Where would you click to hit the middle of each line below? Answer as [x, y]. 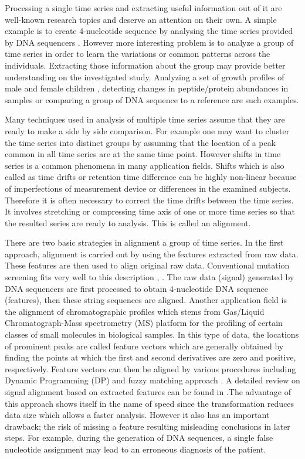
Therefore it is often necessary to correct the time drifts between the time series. [149, 200]
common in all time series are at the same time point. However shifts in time [143, 154]
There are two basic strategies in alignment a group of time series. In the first [144, 242]
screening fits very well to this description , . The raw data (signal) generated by [150, 277]
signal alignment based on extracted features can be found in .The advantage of [148, 392]
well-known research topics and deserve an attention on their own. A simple [141, 19]
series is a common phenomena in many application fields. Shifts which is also [145, 165]
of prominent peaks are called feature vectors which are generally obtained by [144, 346]
